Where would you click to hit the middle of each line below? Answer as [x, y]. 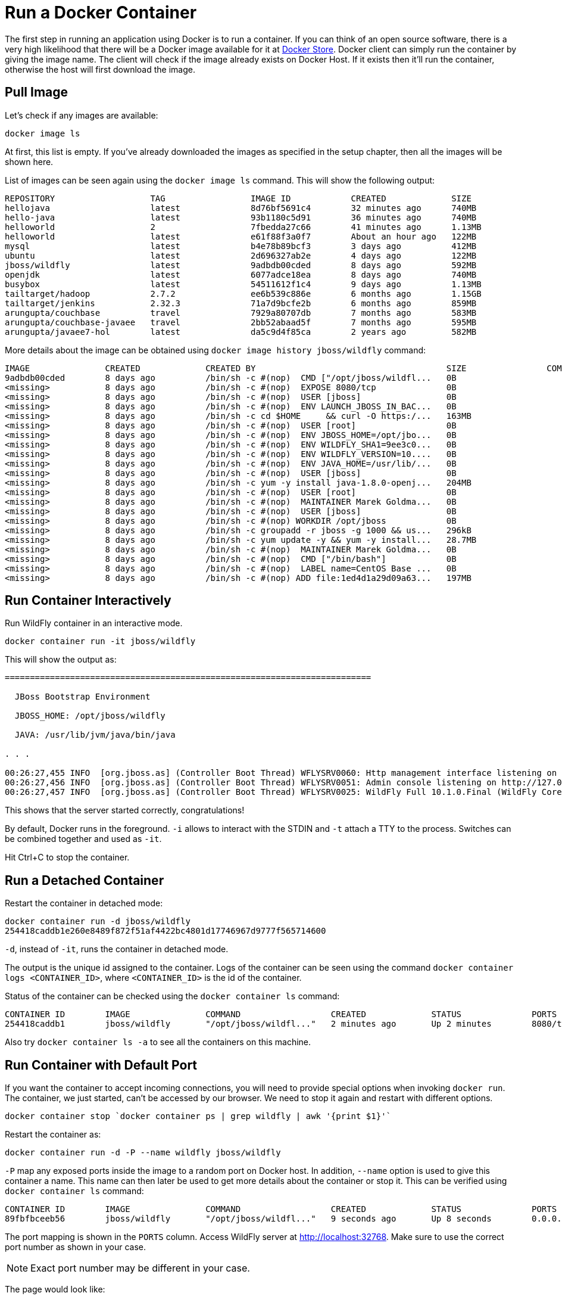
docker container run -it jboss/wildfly [100, 641]
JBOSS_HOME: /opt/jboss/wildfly [90, 716]
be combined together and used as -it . [83, 839]
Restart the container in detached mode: [84, 903]
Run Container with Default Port [101, 1065]
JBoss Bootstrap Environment [82, 697]
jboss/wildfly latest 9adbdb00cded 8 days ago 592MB [241, 265]
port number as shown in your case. [76, 1247]
